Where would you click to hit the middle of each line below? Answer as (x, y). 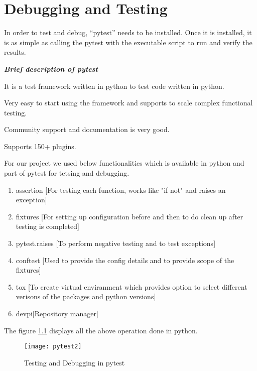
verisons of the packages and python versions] (86, 296)
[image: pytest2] (53, 347)
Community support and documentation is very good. (87, 129)
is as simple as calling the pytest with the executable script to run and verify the (128, 42)
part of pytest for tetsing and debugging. (67, 173)
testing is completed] (47, 226)
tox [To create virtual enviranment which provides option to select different (132, 286)
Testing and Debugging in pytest (75, 362)
